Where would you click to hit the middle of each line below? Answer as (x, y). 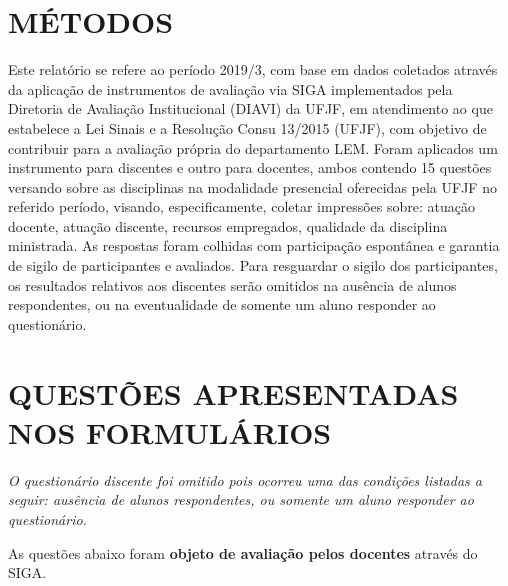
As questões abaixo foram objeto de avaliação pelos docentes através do (243, 552)
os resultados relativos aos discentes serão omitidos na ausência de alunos (232, 284)
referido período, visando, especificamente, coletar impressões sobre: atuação (241, 206)
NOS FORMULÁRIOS (170, 431)
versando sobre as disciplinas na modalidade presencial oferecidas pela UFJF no (252, 186)
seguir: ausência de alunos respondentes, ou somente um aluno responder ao (241, 499)
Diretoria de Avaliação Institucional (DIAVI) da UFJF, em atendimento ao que (250, 108)
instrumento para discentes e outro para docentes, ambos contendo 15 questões (250, 167)
